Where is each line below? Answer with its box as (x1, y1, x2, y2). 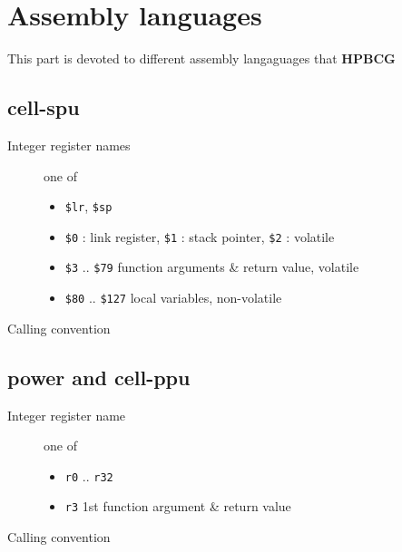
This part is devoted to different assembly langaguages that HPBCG (7, 49, 396, 68)
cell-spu (7, 93, 80, 121)
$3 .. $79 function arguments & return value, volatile (64, 257, 359, 276)
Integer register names (7, 135, 131, 154)
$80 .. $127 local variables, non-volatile (64, 288, 282, 307)
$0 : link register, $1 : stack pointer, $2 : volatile (64, 227, 335, 246)
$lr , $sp (64, 197, 113, 216)
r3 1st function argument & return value (64, 497, 291, 516)
